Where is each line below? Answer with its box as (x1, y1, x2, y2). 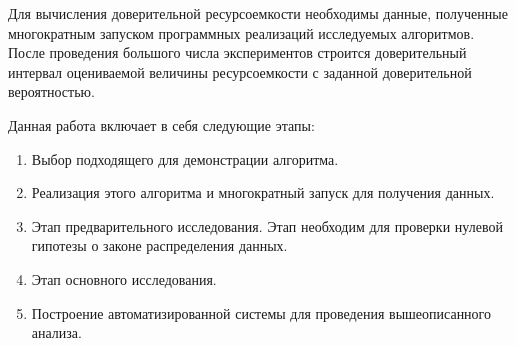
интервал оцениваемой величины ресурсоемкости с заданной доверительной (8, 61, 472, 82)
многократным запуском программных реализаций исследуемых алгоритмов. (8, 22, 475, 43)
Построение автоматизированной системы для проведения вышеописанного (31, 302, 492, 323)
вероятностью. (8, 81, 95, 102)
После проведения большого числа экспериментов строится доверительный (8, 42, 467, 63)
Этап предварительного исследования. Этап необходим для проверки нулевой (31, 215, 503, 236)
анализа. (31, 322, 82, 343)
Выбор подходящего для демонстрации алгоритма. (31, 148, 339, 169)
